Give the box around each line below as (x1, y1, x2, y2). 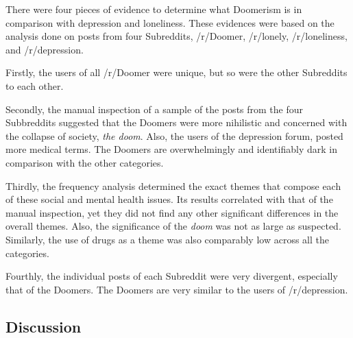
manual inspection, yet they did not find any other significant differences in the (5, 205, 339, 219)
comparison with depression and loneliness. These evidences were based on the (5, 15, 334, 29)
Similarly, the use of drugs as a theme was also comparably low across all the (5, 232, 329, 246)
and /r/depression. (5, 42, 84, 56)
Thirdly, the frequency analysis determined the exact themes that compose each (5, 178, 341, 193)
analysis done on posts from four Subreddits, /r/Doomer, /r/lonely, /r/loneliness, (5, 29, 348, 43)
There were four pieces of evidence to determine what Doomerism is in (5, 2, 302, 16)
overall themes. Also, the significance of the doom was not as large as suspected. (5, 219, 341, 233)
